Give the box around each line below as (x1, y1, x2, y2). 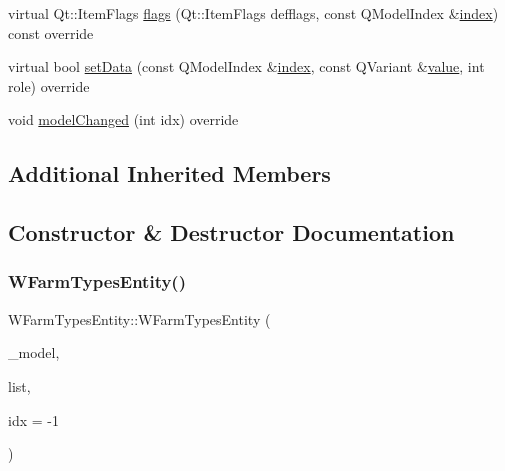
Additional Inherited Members (8, 158, 331, 189)
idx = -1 (8, 409, 59, 430)
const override (8, 22, 94, 43)
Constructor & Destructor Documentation (8, 217, 455, 248)
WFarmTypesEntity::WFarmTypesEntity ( (8, 308, 271, 329)
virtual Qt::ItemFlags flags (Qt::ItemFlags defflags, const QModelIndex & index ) (8, 3, 499, 23)
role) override (8, 75, 90, 96)
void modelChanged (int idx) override (8, 109, 239, 130)
